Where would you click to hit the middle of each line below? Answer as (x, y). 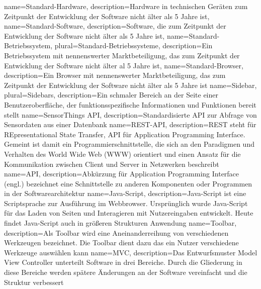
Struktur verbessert (34, 282)
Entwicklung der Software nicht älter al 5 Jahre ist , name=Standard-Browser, (124, 65)
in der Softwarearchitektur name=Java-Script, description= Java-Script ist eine (125, 193)
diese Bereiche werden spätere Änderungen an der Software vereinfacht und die (126, 272)
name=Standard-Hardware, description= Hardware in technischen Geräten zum (126, 6)
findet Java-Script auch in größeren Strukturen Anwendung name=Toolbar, (120, 223)
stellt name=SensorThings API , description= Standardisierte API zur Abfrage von (130, 114)
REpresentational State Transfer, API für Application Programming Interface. (125, 134)
